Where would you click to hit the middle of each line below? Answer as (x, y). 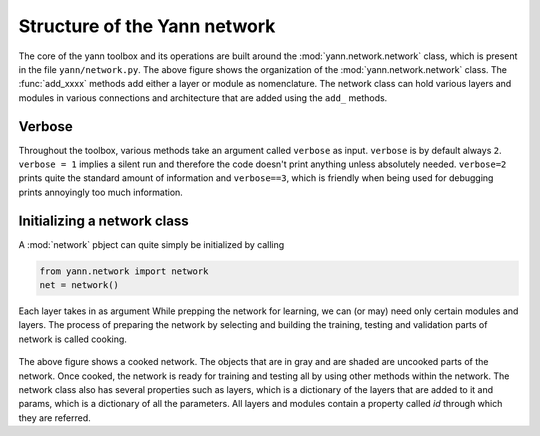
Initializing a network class (103, 220)
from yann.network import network (124, 271)
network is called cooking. (72, 339)
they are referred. (54, 417)
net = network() (79, 285)
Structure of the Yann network (147, 26)
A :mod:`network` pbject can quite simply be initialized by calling (151, 244)
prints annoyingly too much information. (101, 192)
